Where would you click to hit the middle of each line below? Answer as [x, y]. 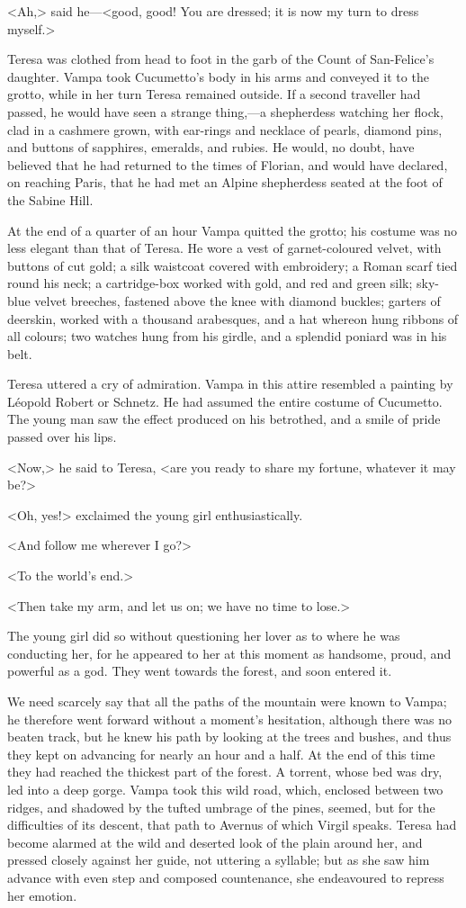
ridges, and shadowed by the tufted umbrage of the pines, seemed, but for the [221, 807]
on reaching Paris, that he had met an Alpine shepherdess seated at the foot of [225, 182]
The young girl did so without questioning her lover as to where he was [204, 636]
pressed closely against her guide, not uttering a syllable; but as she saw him [219, 860]
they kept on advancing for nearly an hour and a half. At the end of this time [221, 754]
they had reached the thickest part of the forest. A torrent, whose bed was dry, [225, 772]
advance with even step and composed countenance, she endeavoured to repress [226, 877]
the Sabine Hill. [50, 199]
